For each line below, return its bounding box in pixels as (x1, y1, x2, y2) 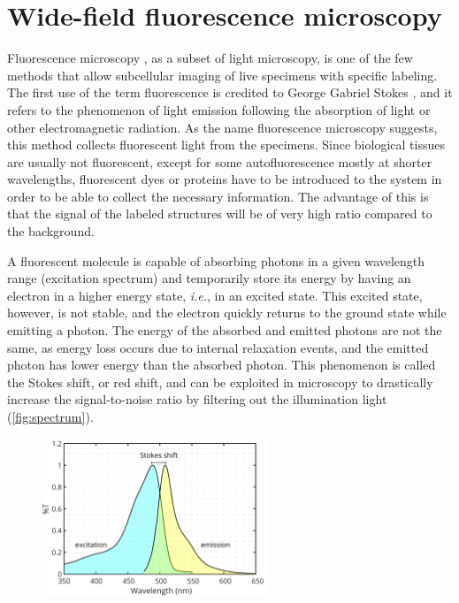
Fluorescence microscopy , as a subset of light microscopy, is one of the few (7, 49, 413, 67)
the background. (7, 222, 95, 240)
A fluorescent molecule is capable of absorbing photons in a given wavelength (7, 251, 425, 270)
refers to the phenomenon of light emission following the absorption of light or (7, 100, 431, 118)
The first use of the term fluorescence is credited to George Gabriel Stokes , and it (7, 83, 453, 102)
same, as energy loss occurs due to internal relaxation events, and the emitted (7, 338, 429, 356)
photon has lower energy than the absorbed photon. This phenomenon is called (7, 355, 436, 374)
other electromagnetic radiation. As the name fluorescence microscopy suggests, (7, 118, 438, 136)
